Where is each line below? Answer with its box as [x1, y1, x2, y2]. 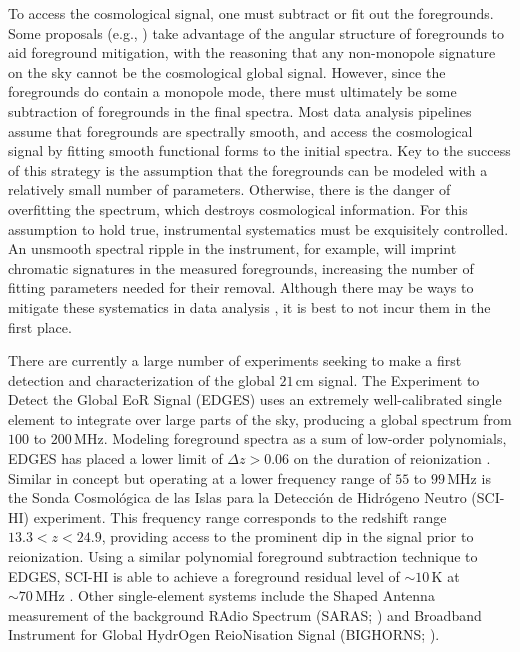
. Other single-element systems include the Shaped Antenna [69, 585, 435, 606]
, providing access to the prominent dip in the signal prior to [101, 526, 474, 547]
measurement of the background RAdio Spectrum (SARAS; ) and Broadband [8, 604, 482, 625]
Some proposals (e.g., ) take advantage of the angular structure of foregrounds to [8, 22, 505, 43]
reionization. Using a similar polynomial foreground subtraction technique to [8, 546, 478, 567]
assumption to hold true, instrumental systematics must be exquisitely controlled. [8, 218, 509, 239]
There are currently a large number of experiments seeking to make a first [8, 350, 462, 371]
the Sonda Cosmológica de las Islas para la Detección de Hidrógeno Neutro [8, 487, 467, 508]
